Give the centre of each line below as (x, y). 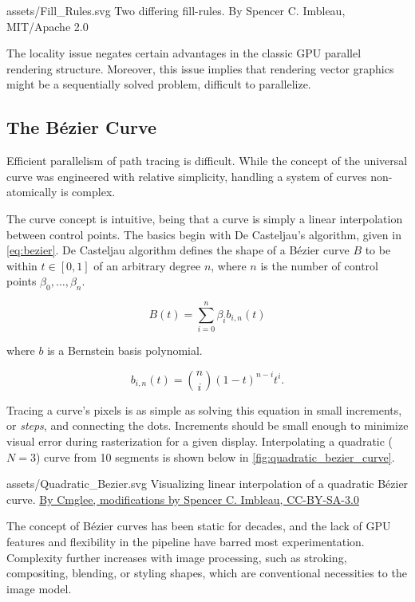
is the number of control (319, 265)
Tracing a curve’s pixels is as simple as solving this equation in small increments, (204, 409)
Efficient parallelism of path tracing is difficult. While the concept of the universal (207, 161)
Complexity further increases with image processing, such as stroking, (177, 557)
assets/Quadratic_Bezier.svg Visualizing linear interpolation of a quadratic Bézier (207, 484)
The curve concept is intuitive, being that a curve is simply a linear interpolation (205, 218)
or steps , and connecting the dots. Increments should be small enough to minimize (207, 425)
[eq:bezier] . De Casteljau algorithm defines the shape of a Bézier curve (178, 250)
